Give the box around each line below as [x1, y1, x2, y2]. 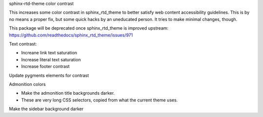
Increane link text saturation [21, 50, 77, 56]
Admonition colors [9, 81, 46, 87]
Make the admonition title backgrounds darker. [21, 90, 115, 96]
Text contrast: [9, 41, 37, 47]
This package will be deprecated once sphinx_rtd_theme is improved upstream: [9, 25, 169, 31]
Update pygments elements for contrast [9, 72, 89, 78]
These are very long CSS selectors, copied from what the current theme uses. [21, 97, 178, 103]
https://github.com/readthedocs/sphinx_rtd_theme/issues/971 [9, 32, 133, 38]
